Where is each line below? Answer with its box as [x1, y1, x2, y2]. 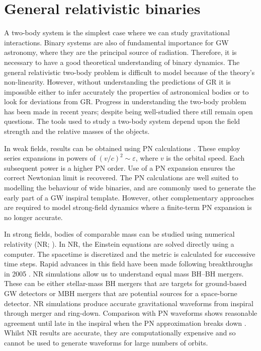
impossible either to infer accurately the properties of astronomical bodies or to [4, 86, 249, 97]
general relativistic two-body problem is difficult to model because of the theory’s [4, 66, 255, 77]
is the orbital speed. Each [166, 153, 245, 163]
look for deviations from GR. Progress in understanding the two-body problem [4, 96, 246, 107]
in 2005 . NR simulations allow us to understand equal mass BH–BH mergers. [4, 268, 244, 278]
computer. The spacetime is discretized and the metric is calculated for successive [4, 248, 255, 259]
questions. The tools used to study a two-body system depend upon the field [4, 116, 240, 126]
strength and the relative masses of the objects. [4, 126, 150, 136]
